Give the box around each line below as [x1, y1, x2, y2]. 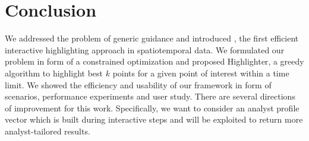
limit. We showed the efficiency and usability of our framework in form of [5, 78, 272, 91]
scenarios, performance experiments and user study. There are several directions [5, 90, 295, 102]
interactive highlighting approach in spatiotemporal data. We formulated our [5, 43, 285, 56]
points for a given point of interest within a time [112, 66, 289, 79]
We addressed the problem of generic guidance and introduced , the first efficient [5, 32, 299, 44]
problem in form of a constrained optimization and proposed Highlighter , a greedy [5, 55, 304, 68]
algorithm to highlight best [5, 66, 103, 79]
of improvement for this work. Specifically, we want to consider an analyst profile [5, 101, 299, 114]
